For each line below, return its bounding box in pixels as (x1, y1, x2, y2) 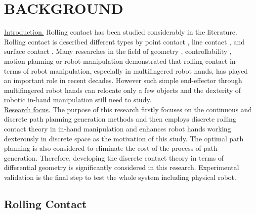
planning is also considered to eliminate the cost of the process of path (4, 143, 217, 153)
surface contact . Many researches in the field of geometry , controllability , (4, 46, 232, 56)
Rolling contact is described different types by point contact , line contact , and (4, 36, 245, 46)
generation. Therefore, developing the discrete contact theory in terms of (4, 152, 224, 163)
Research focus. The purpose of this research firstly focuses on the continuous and (4, 104, 252, 114)
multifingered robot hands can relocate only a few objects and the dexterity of (4, 85, 241, 95)
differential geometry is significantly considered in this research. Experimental (4, 162, 239, 172)
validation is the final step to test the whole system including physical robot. (4, 172, 236, 182)
